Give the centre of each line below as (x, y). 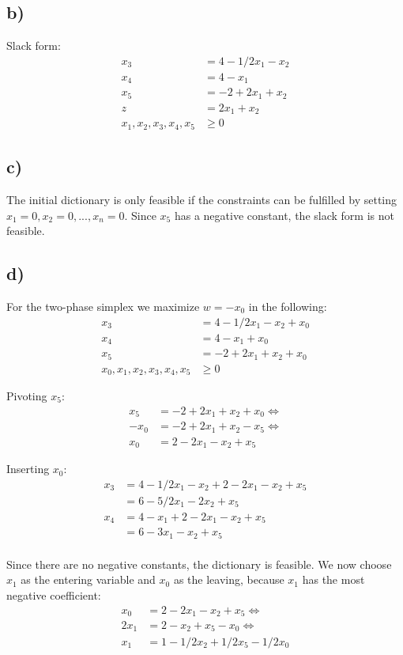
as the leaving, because (229, 579)
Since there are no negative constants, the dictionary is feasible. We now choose (199, 564)
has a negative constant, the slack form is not (284, 215)
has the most (333, 579)
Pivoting (27, 396)
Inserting (28, 469)
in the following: (288, 306)
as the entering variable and (88, 579)
